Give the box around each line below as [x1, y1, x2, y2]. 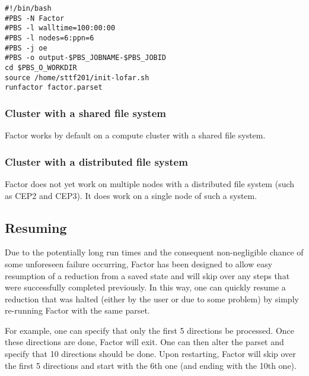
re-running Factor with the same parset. [5, 304, 150, 317]
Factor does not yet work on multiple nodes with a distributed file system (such [5, 177, 295, 189]
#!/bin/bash [5, 4, 52, 12]
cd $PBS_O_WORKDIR [5, 63, 77, 72]
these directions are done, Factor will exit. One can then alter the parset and [5, 336, 284, 348]
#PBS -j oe [5, 43, 47, 52]
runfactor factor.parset [5, 83, 103, 92]
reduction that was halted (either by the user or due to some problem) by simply [5, 292, 299, 305]
